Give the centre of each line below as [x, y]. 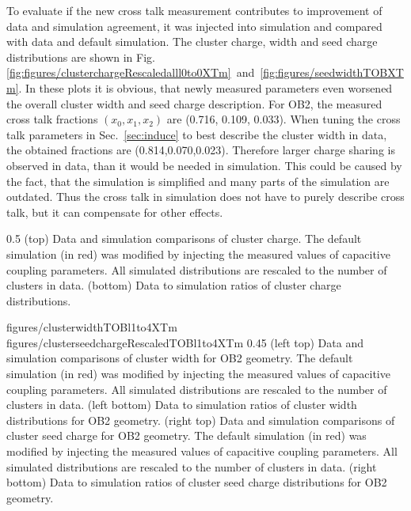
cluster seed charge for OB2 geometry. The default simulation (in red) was [186, 435]
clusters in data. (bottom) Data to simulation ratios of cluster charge [174, 285]
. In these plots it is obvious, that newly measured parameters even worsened [205, 87]
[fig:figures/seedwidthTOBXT [332, 72]
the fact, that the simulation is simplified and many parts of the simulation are [198, 181]
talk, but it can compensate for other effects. [115, 212]
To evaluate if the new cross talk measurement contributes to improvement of [194, 10]
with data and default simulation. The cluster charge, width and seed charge [192, 42]
